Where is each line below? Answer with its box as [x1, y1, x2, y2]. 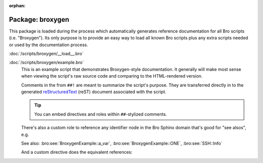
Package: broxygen [9, 15, 70, 24]
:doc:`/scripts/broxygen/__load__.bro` [9, 51, 84, 57]
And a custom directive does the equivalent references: [21, 149, 132, 155]
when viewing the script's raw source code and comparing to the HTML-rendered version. [21, 73, 203, 79]
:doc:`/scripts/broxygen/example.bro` [9, 60, 84, 65]
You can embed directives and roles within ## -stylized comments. [34, 111, 168, 117]
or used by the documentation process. [9, 42, 89, 48]
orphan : [9, 3, 26, 8]
